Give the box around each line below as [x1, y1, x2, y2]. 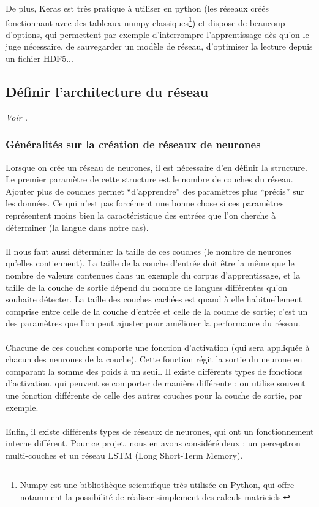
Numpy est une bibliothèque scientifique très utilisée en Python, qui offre [20, 478, 295, 491]
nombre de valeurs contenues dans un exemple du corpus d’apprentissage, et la [6, 268, 301, 281]
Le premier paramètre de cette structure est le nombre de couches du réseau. [6, 173, 293, 186]
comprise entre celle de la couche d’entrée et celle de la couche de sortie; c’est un [6, 304, 308, 317]
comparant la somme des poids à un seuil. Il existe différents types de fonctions [6, 364, 303, 377]
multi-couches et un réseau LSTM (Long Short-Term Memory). [6, 448, 243, 461]
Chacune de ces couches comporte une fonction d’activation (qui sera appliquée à [6, 340, 310, 353]
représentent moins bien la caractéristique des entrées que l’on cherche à [6, 209, 276, 222]
